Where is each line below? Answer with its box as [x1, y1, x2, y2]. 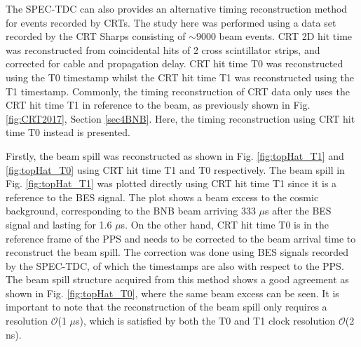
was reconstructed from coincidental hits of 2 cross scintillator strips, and [6, 42, 320, 57]
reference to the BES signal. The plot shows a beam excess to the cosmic [6, 189, 319, 204]
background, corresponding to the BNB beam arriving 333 [6, 203, 256, 218]
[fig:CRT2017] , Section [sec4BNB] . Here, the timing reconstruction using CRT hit [6, 111, 355, 125]
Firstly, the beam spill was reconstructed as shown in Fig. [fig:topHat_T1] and [6, 148, 344, 163]
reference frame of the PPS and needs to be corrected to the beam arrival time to [6, 231, 356, 245]
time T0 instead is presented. [6, 125, 130, 140]
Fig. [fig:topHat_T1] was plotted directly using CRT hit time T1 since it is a [6, 176, 337, 191]
